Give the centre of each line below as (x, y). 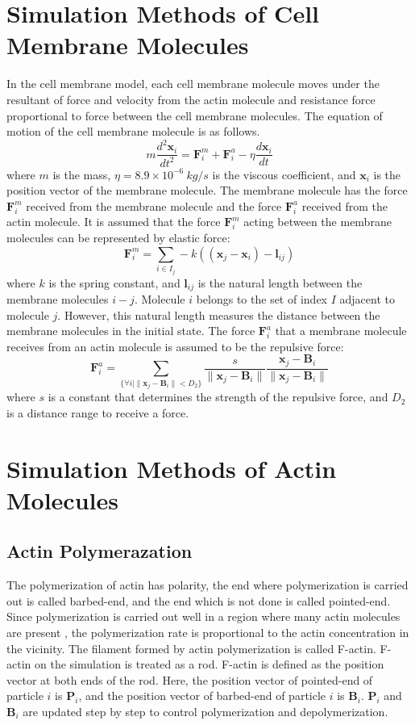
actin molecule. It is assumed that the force (114, 222)
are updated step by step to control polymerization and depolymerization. (205, 711)
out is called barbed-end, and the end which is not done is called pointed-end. (199, 600)
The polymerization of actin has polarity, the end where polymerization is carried (207, 585)
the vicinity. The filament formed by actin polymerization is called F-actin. (191, 648)
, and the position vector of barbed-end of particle (202, 696)
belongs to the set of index (261, 298)
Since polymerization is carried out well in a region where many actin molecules (203, 616)
